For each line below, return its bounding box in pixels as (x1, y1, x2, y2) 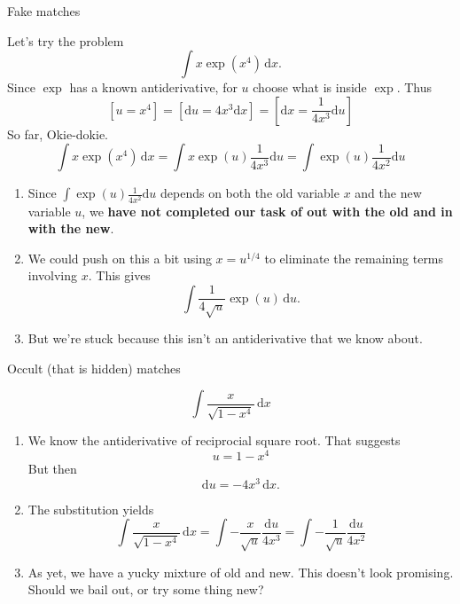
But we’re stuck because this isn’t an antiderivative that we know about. (27, 329, 423, 348)
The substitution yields (27, 499, 154, 518)
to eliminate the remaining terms (264, 248, 444, 267)
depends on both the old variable (160, 184, 339, 202)
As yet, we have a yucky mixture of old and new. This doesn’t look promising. (27, 562, 454, 581)
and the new (355, 184, 422, 202)
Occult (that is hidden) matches (7, 358, 181, 377)
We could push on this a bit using (27, 248, 212, 267)
